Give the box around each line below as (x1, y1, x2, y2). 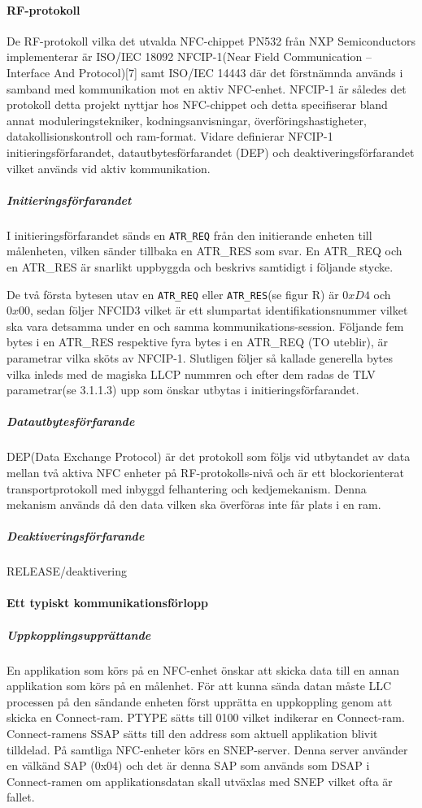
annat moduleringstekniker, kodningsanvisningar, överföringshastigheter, (7, 111, 367, 128)
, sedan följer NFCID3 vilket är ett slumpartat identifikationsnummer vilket (30, 302, 408, 319)
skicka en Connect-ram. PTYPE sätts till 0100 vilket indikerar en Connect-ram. (7, 709, 405, 726)
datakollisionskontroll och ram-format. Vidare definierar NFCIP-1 (7, 128, 333, 145)
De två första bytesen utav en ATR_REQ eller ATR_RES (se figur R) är (7, 285, 339, 302)
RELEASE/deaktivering (7, 563, 128, 580)
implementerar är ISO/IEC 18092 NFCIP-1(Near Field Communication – (7, 48, 372, 65)
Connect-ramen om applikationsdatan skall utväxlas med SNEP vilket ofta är (7, 772, 393, 789)
